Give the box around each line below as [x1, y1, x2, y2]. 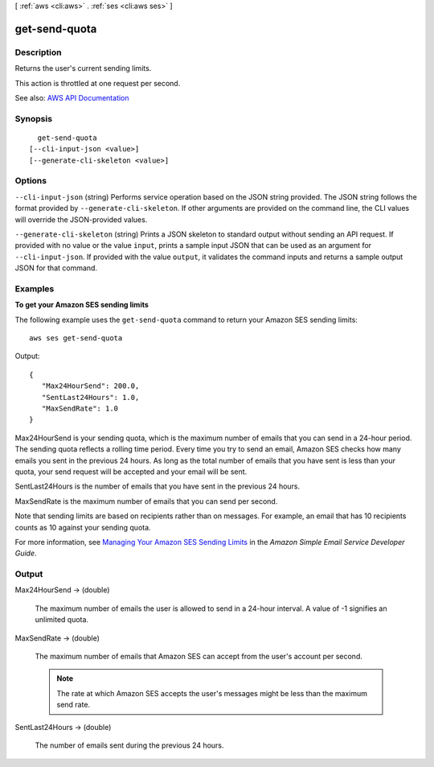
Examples [14, 282, 55, 294]
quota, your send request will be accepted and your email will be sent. [14, 467, 248, 476]
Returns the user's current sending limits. [14, 64, 152, 73]
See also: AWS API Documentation [14, 93, 129, 102]
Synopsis [14, 113, 52, 124]
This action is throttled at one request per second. [14, 78, 181, 88]
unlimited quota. [35, 615, 88, 625]
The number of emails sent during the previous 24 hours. [35, 740, 224, 750]
